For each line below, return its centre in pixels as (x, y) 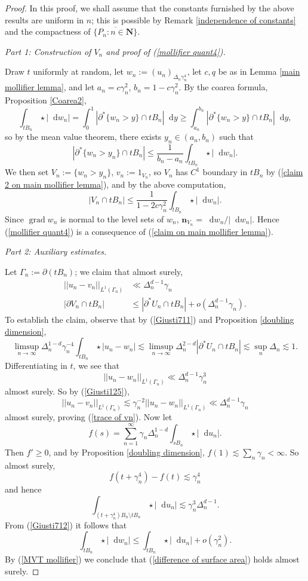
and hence (23, 489)
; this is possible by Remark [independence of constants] (194, 19)
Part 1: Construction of (48, 51)
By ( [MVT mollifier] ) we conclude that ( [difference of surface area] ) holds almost (152, 559)
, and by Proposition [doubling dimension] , (127, 452)
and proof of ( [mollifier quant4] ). (166, 51)
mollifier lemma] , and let (50, 87)
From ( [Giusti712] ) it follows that (66, 525)
